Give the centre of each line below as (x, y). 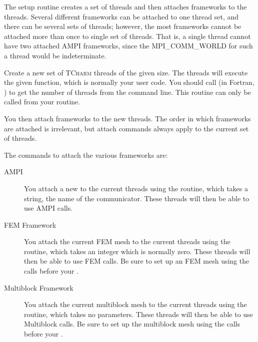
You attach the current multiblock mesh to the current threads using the (135, 304)
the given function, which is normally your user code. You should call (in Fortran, (129, 82)
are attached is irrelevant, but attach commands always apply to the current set (126, 128)
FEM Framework (30, 224)
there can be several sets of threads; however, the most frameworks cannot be (123, 26)
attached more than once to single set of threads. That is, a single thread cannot (127, 36)
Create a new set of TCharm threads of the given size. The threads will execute (126, 72)
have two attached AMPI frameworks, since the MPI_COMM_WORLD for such (128, 46)
